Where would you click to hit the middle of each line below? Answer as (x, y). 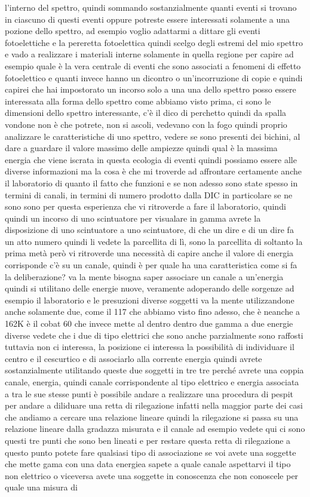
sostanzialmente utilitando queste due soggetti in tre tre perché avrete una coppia (154, 370)
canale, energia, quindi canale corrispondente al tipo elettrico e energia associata (152, 382)
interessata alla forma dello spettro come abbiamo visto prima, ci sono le (138, 101)
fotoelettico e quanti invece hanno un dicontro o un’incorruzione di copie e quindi (154, 77)
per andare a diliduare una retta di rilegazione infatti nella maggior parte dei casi (154, 405)
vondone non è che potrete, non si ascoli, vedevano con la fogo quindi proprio (146, 124)
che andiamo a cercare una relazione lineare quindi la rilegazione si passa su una (152, 417)
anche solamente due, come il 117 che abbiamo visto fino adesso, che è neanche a (153, 312)
